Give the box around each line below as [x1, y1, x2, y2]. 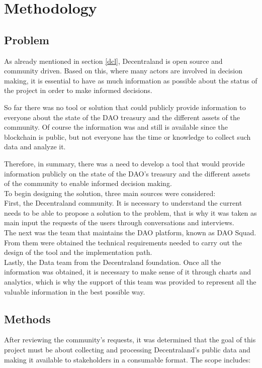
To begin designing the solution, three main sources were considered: [4, 188, 216, 198]
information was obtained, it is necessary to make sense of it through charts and [4, 266, 251, 277]
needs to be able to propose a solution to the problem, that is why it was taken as [4, 207, 257, 218]
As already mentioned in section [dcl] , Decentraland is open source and [4, 55, 223, 66]
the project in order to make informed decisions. [4, 85, 152, 96]
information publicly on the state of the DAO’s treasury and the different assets [4, 168, 250, 178]
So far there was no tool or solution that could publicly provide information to [4, 102, 246, 112]
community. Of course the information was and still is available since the [4, 122, 228, 132]
